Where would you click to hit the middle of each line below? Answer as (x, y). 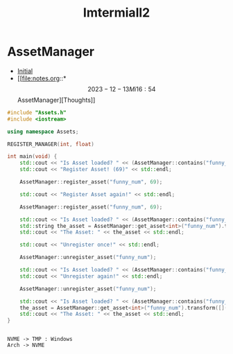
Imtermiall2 (116, 13)
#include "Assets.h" (37, 112)
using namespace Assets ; (43, 132)
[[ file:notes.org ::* (42, 78)
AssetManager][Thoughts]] (56, 100)
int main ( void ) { (32, 157)
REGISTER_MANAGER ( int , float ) (51, 144)
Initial (25, 71)
